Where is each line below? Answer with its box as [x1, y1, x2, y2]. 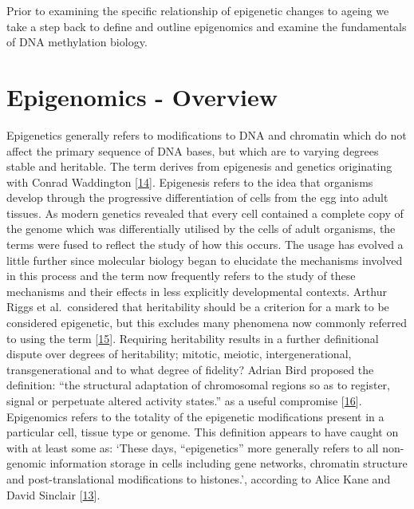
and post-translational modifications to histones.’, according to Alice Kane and [6, 470, 391, 487]
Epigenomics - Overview [6, 80, 278, 112]
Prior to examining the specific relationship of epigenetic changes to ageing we [6, 2, 389, 18]
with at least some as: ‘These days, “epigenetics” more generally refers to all [6, 439, 379, 456]
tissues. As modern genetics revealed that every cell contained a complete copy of [6, 204, 404, 221]
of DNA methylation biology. [6, 34, 148, 50]
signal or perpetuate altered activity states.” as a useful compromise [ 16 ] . [6, 393, 362, 408]
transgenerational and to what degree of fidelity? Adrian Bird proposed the [6, 361, 374, 377]
